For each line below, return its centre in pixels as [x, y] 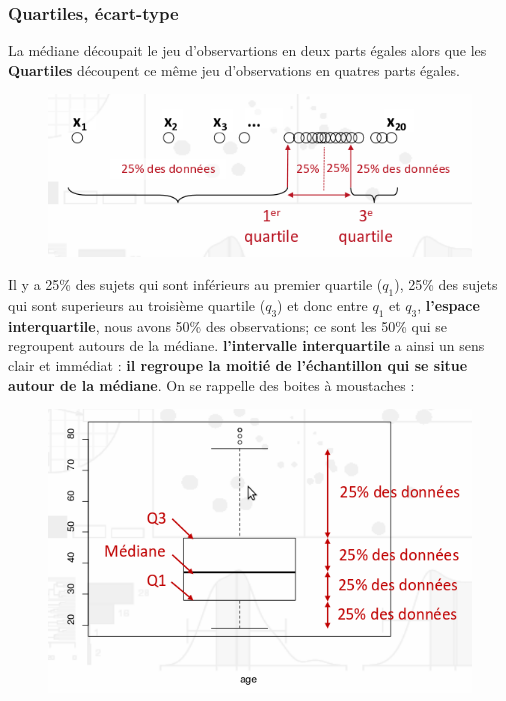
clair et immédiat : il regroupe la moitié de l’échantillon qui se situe [238, 364]
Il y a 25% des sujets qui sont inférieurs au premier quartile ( [195, 284]
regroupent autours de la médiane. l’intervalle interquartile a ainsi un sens [246, 345]
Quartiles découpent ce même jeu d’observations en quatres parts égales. [234, 69]
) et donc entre [322, 305]
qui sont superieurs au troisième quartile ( [137, 305]
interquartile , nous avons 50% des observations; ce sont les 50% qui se [228, 325]
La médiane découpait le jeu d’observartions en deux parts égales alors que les [247, 50]
